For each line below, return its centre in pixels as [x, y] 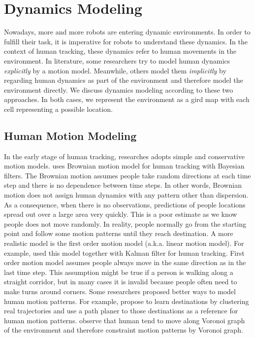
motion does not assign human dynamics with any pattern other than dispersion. [126, 195]
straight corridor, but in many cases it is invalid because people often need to [121, 282]
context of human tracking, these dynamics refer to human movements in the [120, 51]
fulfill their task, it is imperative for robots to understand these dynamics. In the [126, 41]
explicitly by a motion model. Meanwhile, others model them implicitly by [115, 70]
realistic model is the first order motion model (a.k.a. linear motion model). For [124, 243]
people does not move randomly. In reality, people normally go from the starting [125, 223]
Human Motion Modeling [70, 135]
